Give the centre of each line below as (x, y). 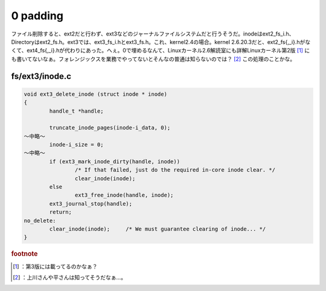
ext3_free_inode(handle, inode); (124, 195)
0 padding (37, 16)
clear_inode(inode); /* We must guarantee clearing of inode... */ (158, 229)
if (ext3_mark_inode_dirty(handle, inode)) (115, 161)
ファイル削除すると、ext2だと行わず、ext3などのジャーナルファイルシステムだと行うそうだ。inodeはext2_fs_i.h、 (153, 34)
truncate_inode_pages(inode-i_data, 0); (110, 128)
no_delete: (40, 221)
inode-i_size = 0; (76, 145)
